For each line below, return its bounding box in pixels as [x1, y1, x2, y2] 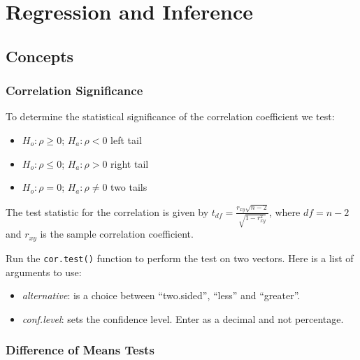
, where [268, 204, 301, 219]
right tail [110, 156, 149, 171]
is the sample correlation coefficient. [40, 226, 194, 241]
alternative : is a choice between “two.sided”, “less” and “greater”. [22, 288, 301, 303]
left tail [110, 132, 142, 147]
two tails [110, 180, 147, 194]
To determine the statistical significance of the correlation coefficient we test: [6, 109, 335, 124]
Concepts [6, 45, 74, 66]
